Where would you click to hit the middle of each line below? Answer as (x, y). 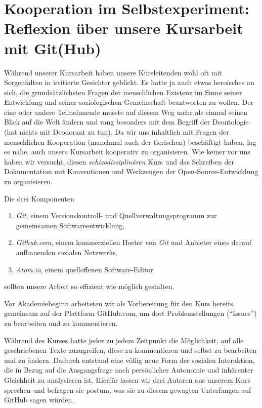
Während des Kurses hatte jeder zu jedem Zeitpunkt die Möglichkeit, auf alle (124, 340)
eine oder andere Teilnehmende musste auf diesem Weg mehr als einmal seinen (126, 112)
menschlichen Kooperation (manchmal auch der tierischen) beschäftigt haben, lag (130, 141)
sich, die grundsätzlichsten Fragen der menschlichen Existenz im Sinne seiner (123, 92)
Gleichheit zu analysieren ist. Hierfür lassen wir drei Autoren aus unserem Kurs (127, 379)
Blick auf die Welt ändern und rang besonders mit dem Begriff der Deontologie (126, 122)
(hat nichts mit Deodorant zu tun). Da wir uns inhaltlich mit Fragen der (117, 132)
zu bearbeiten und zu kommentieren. (61, 323)
